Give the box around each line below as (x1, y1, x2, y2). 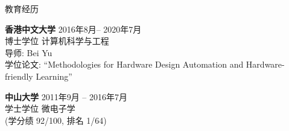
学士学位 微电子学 (5, 102, 75, 115)
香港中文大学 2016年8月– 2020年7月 (5, 22, 142, 35)
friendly (5, 69, 33, 82)
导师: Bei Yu (5, 46, 52, 59)
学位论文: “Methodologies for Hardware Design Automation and (5, 58, 244, 71)
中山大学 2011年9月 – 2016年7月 (5, 90, 127, 103)
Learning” (36, 69, 72, 82)
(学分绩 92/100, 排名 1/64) (5, 113, 107, 126)
